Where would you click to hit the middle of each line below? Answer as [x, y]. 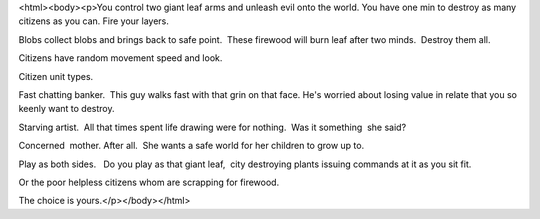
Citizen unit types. [56, 76]
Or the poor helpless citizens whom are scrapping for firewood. [149, 182]
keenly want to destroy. [66, 109]
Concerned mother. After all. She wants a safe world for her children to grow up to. [191, 146]
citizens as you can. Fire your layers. [94, 21]
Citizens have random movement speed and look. [120, 58]
